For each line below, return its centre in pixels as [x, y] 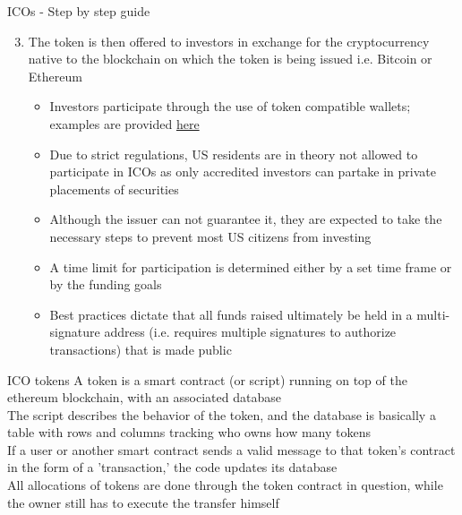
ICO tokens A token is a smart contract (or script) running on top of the [207, 379]
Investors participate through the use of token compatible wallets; [230, 106]
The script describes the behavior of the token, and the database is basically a [222, 414]
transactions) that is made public [141, 349]
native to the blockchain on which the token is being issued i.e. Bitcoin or [230, 59]
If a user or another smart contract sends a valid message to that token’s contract [231, 449]
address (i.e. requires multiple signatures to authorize [250, 332]
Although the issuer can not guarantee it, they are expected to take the [246, 219]
